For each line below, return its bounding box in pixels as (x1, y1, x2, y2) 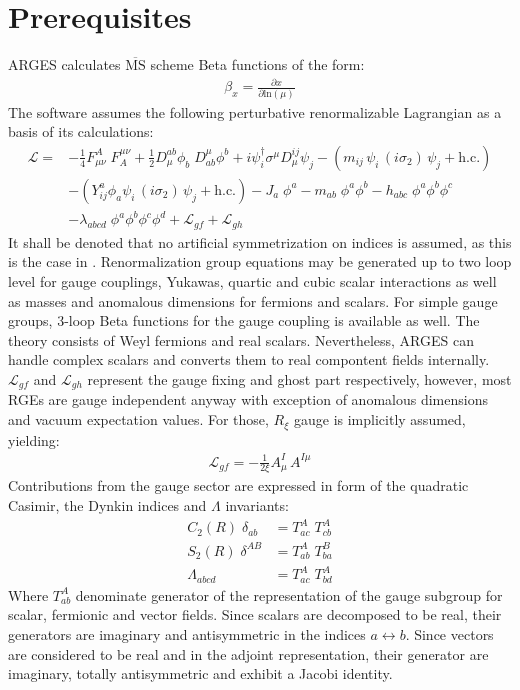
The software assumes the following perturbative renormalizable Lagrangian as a (8, 101, 502, 122)
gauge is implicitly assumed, (293, 409, 466, 430)
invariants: (225, 495, 289, 516)
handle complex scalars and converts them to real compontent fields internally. (8, 349, 490, 370)
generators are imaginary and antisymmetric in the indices (8, 623, 366, 644)
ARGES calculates (8, 54, 121, 75)
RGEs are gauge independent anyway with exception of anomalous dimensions (8, 389, 488, 410)
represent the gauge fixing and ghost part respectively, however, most (87, 369, 512, 390)
